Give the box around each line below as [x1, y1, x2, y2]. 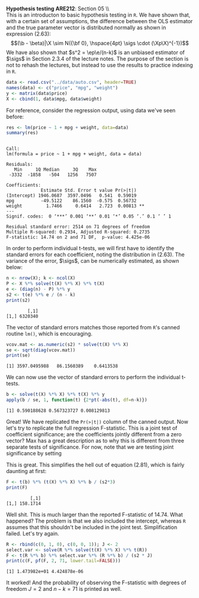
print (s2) [6, 297, 31, 303]
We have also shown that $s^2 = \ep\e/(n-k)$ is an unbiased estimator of [6, 49, 185, 56]
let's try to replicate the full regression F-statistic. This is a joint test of [6, 424, 178, 432]
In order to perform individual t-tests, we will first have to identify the [6, 245, 175, 252]
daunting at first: [6, 468, 46, 474]
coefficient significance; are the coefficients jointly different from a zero [6, 431, 182, 438]
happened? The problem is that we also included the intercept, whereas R [6, 517, 186, 524]
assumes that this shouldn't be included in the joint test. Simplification [6, 523, 178, 531]
